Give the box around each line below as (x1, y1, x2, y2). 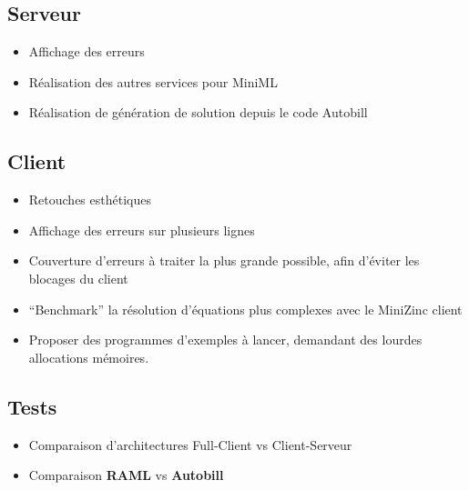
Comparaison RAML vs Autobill (28, 465, 224, 485)
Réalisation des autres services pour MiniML (28, 72, 278, 91)
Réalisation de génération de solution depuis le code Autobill (28, 103, 368, 122)
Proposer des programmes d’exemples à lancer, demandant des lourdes (28, 330, 423, 349)
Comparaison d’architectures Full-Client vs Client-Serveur (28, 435, 352, 454)
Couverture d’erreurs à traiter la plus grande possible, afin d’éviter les (28, 251, 420, 270)
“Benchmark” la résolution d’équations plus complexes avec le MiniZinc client (28, 299, 463, 318)
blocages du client (28, 268, 128, 287)
